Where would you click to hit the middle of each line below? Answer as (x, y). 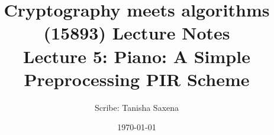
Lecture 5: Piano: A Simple (137, 56)
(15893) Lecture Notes (137, 33)
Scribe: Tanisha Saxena (137, 107)
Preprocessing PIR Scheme (137, 79)
